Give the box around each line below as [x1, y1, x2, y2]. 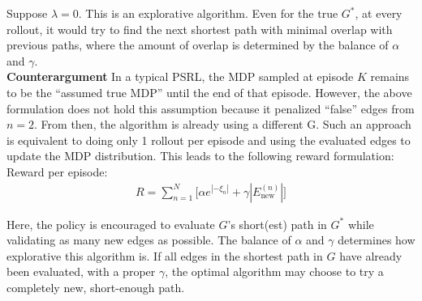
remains [370, 68, 410, 85]
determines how [338, 231, 416, 248]
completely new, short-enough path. [6, 278, 185, 295]
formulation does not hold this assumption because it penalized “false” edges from [6, 100, 415, 117]
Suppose [6, 5, 48, 21]
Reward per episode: [6, 163, 108, 180]
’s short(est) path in [227, 215, 327, 232]
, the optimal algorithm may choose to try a [165, 263, 384, 280]
